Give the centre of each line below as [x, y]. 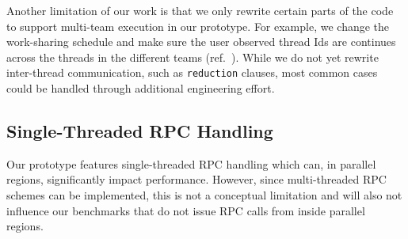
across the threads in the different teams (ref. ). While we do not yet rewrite [193, 57]
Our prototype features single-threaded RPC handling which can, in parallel [191, 163]
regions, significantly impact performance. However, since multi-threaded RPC [196, 179]
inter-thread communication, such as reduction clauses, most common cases [192, 72]
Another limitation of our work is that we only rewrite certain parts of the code [200, 10]
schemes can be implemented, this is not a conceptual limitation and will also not [204, 195]
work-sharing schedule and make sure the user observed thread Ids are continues [201, 42]
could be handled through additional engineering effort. [141, 88]
